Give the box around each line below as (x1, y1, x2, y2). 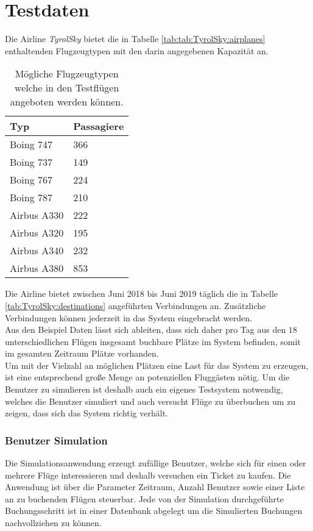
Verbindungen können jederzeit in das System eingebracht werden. (5, 311, 252, 324)
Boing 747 (10, 137, 53, 152)
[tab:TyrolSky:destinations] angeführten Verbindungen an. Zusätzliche (5, 299, 266, 312)
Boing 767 (10, 173, 53, 187)
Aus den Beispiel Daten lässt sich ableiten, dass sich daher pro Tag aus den (5, 323, 286, 336)
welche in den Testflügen (15, 80, 119, 95)
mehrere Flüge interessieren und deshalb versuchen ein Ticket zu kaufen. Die (5, 468, 291, 481)
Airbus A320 (10, 226, 64, 240)
